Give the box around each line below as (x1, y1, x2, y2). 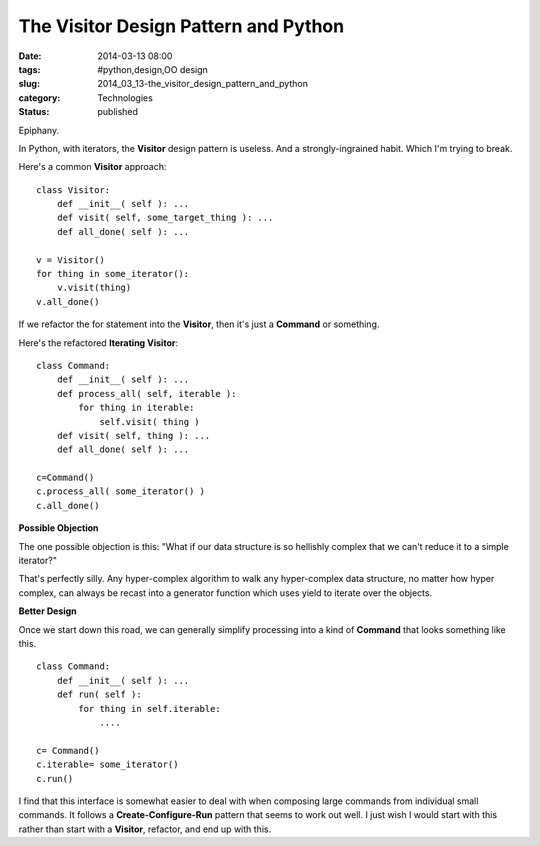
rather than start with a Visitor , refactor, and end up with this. (18, 823, 272, 835)
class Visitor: (36, 184, 111, 195)
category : (18, 91, 61, 104)
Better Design (18, 605, 77, 617)
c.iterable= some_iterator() (36, 759, 179, 770)
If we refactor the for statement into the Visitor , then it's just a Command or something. (18, 318, 380, 330)
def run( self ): (56, 689, 142, 700)
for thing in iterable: (78, 402, 195, 414)
